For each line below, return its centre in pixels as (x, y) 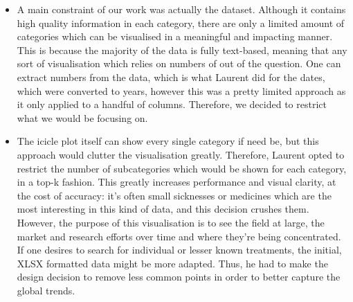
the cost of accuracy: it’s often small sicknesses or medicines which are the (174, 195)
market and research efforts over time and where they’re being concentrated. (179, 236)
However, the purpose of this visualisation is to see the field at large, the (171, 222)
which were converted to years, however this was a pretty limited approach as (181, 90)
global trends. (46, 290)
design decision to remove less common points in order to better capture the (179, 277)
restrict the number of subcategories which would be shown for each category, (182, 168)
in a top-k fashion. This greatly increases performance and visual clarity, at (176, 182)
